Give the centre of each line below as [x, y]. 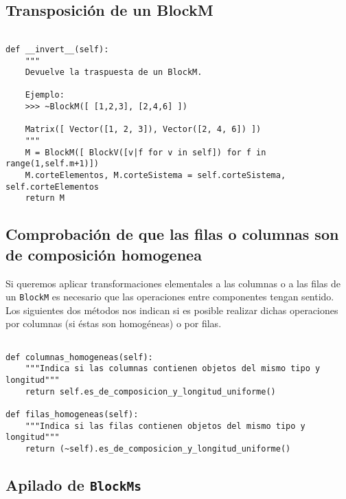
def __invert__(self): [57, 49]
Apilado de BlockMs [74, 485]
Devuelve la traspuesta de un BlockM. [114, 73]
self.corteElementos [53, 187]
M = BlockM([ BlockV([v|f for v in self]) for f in [146, 152]
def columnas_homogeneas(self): [79, 357]
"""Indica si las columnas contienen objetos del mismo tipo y [173, 369]
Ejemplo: [45, 95]
